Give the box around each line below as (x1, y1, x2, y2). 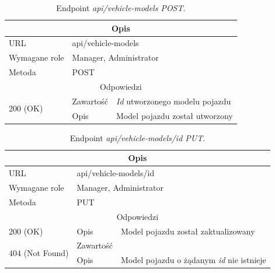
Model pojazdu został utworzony (116, 109, 233, 121)
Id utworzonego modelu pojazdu (116, 94, 231, 107)
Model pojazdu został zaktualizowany (121, 225, 255, 237)
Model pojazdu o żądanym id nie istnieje (121, 254, 266, 266)
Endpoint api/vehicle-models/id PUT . (69, 131, 206, 143)
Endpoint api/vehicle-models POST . (56, 2, 186, 13)
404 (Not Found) (9, 246, 69, 258)
